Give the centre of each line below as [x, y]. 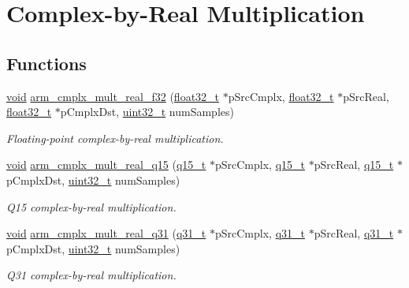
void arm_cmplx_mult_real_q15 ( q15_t [106, 165]
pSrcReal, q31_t [354, 233]
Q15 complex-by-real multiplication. [91, 206]
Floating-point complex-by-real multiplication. [115, 138]
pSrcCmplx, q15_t [260, 165]
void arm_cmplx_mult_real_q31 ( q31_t [106, 233]
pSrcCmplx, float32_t [281, 96]
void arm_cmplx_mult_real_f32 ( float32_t [113, 96]
